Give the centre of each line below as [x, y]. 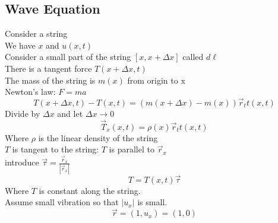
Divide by [23, 113]
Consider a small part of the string [68, 57]
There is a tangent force [48, 68]
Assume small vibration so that [62, 202]
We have [20, 45]
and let [70, 113]
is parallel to [132, 149]
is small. [152, 202]
